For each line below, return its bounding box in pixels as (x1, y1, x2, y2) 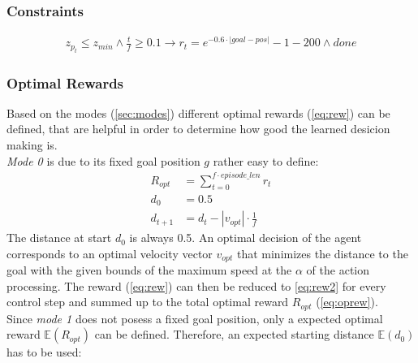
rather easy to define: (213, 152, 319, 169)
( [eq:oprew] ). (316, 293, 378, 310)
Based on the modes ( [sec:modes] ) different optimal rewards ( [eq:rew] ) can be (6, 104, 390, 121)
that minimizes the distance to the (236, 244, 408, 261)
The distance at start (6, 229, 112, 246)
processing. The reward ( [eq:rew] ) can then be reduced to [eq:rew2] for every (6, 277, 386, 294)
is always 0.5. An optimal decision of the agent (129, 229, 362, 246)
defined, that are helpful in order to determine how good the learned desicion (6, 120, 390, 137)
